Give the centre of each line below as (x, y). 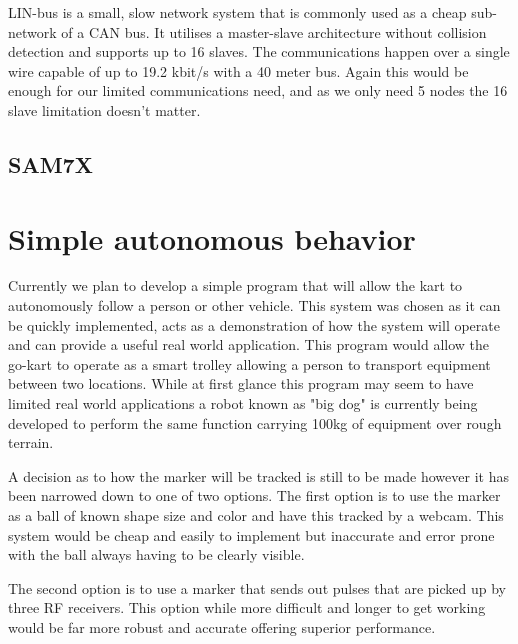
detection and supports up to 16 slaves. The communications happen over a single (259, 51)
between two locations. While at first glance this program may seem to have (241, 383)
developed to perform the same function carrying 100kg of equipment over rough (255, 422)
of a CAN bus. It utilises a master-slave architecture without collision (274, 31)
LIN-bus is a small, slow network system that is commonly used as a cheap (237, 12)
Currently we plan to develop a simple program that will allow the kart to (235, 285)
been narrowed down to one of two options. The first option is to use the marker (254, 495)
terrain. (31, 442)
